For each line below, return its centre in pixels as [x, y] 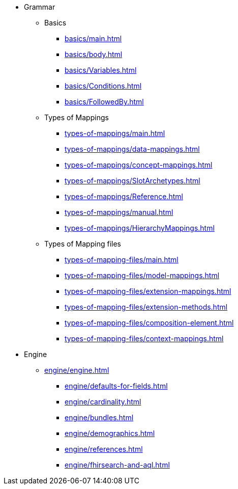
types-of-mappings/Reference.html [124, 196]
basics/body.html [94, 54]
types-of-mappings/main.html [115, 133]
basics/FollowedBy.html [104, 102]
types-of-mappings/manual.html [119, 212]
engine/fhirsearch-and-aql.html [117, 465]
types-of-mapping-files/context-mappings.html [144, 338]
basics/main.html [93, 38]
